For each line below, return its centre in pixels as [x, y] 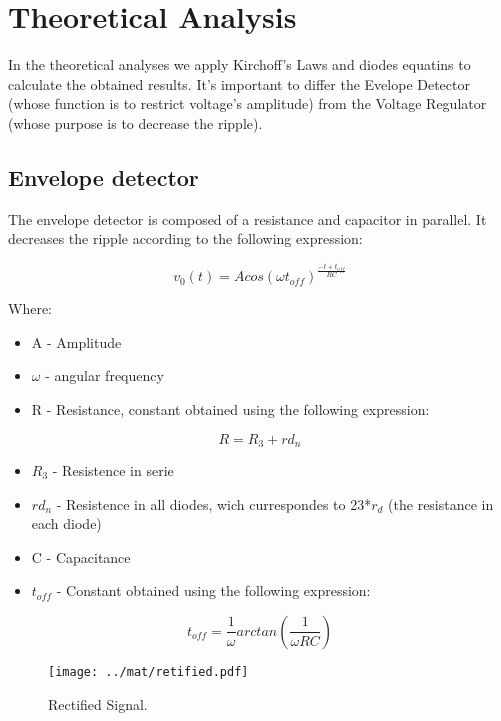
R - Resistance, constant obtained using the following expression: [230, 408]
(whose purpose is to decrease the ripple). [135, 122]
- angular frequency [104, 375]
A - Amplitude [76, 341]
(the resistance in [441, 503]
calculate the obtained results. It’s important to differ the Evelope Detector [239, 83]
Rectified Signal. [98, 703]
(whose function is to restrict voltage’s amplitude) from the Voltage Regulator [247, 103]
